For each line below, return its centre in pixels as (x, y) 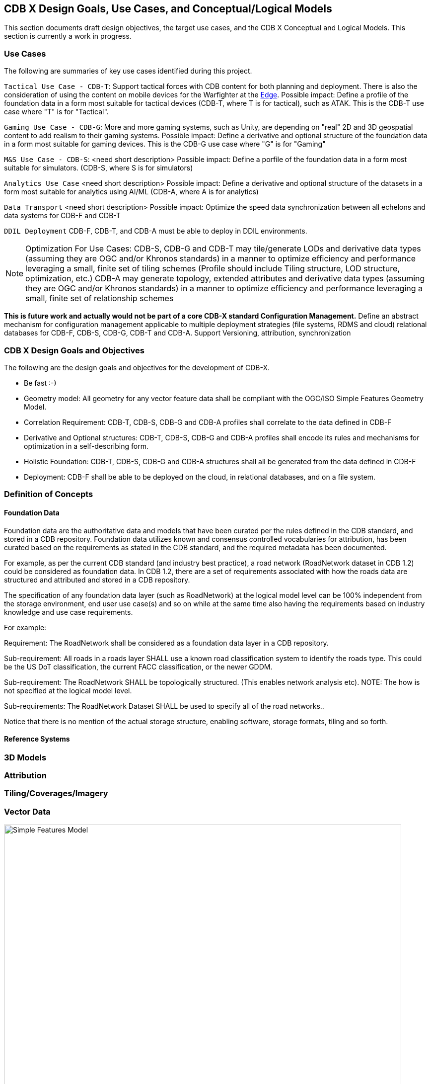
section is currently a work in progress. (68, 36)
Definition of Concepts (49, 494)
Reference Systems (37, 739)
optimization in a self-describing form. (86, 446)
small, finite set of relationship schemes (100, 298)
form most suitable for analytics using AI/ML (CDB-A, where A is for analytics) (131, 192)
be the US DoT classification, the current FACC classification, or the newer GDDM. (138, 667)
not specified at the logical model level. (68, 690)
